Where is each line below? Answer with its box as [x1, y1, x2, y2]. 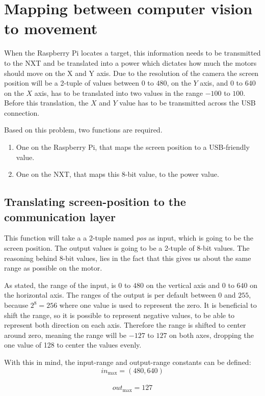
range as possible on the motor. [4, 262, 102, 273]
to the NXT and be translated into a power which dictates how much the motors [4, 57, 257, 68]
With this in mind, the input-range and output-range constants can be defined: [4, 356, 251, 367]
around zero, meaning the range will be [4, 329, 127, 340]
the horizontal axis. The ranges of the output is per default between [4, 289, 216, 300]
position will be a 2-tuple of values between [4, 77, 139, 88]
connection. [4, 107, 40, 118]
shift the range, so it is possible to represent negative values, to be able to [4, 309, 235, 320]
